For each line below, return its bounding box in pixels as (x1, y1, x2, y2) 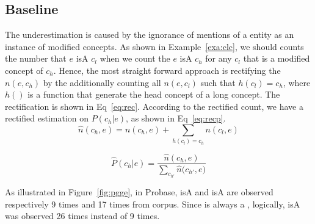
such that (200, 76, 236, 89)
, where (283, 76, 311, 89)
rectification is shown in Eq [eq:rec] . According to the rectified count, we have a (5, 99, 303, 112)
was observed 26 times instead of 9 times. (5, 209, 160, 222)
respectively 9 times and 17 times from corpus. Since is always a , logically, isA (5, 197, 300, 210)
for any (205, 52, 232, 65)
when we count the (100, 52, 170, 65)
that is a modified (243, 52, 310, 65)
